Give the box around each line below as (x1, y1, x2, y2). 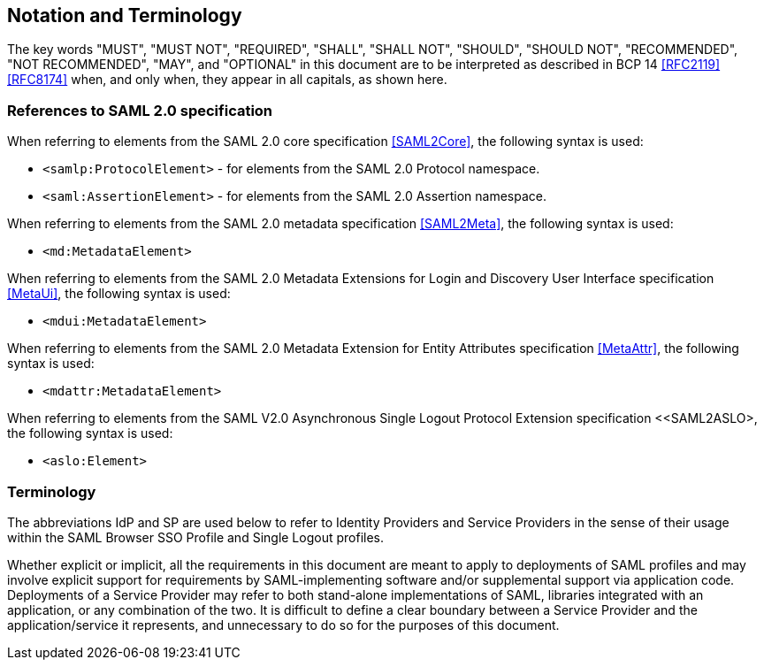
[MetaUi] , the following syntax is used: (7, 286, 231, 302)
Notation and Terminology (7, 4, 242, 27)
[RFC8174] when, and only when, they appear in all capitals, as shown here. (7, 72, 447, 88)
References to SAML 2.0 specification (7, 101, 273, 119)
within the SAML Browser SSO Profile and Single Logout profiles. (7, 529, 385, 545)
